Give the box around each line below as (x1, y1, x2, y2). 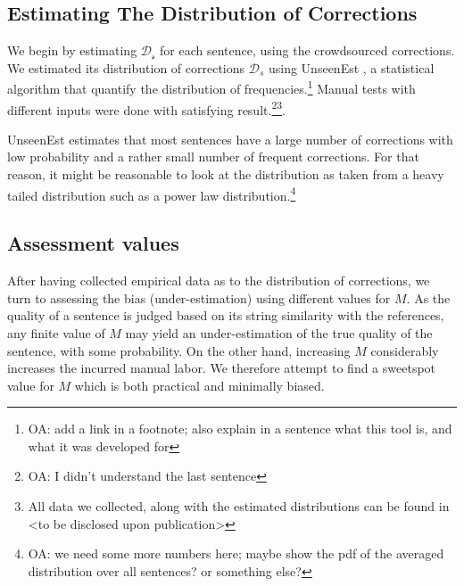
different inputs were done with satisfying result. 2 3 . (7, 97, 286, 119)
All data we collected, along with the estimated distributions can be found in (28, 497, 450, 516)
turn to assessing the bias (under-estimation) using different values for (7, 288, 391, 307)
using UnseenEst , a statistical (268, 58, 435, 77)
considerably (370, 341, 439, 359)
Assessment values (7, 229, 179, 257)
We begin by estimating (7, 41, 137, 60)
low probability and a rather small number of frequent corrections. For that (7, 147, 419, 166)
